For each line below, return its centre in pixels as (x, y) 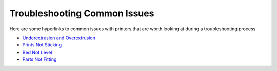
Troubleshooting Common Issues (82, 13)
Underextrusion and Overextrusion (59, 38)
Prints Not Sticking (42, 45)
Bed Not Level (37, 52)
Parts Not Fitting (39, 59)
